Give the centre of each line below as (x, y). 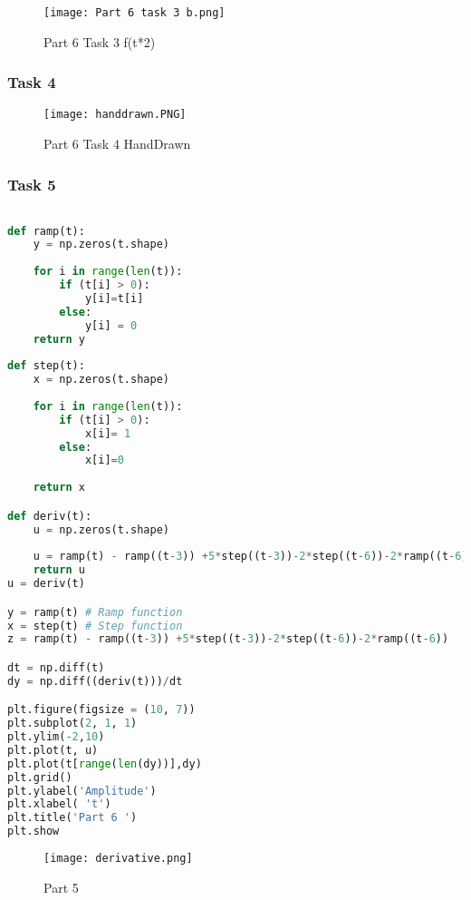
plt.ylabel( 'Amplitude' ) (82, 791)
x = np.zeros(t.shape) (101, 380)
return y (59, 339)
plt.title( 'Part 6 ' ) (72, 818)
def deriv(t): (50, 516)
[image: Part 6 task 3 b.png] (135, 13)
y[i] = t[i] (114, 298)
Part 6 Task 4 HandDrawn (117, 144)
